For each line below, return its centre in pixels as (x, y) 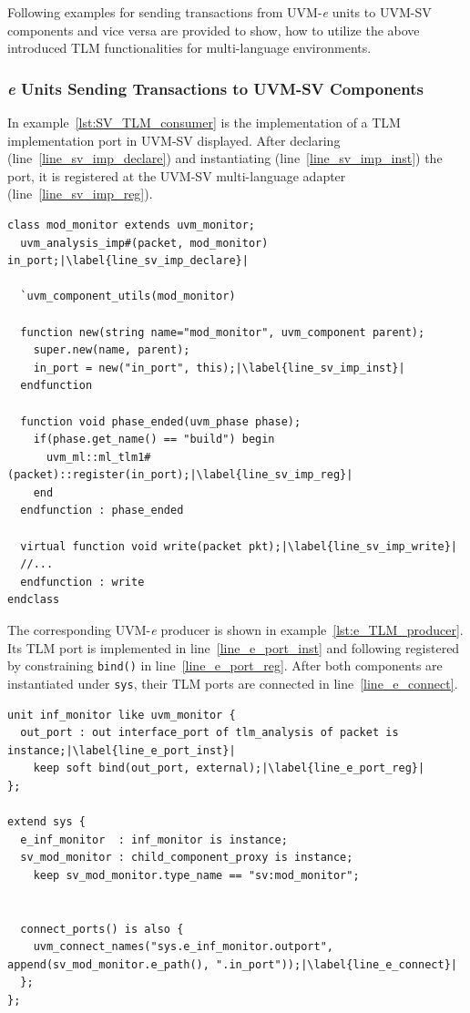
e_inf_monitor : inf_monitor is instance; (154, 839)
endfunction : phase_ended (102, 511)
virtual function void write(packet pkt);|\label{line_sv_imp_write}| (239, 546)
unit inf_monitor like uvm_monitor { (122, 715)
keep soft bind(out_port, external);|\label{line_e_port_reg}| (229, 768)
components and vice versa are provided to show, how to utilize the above (214, 30)
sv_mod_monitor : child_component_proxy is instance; (187, 858)
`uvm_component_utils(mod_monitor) (128, 297)
